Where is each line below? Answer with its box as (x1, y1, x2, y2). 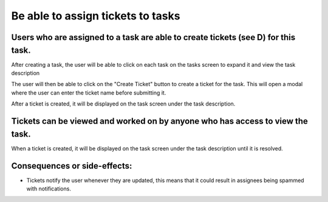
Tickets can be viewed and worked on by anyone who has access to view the (11, 116, 308, 127)
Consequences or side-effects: (11, 161, 132, 171)
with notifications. (26, 185, 71, 192)
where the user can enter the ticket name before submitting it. (11, 89, 166, 96)
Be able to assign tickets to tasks (11, 9, 180, 22)
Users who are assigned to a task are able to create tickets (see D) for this (11, 32, 296, 42)
